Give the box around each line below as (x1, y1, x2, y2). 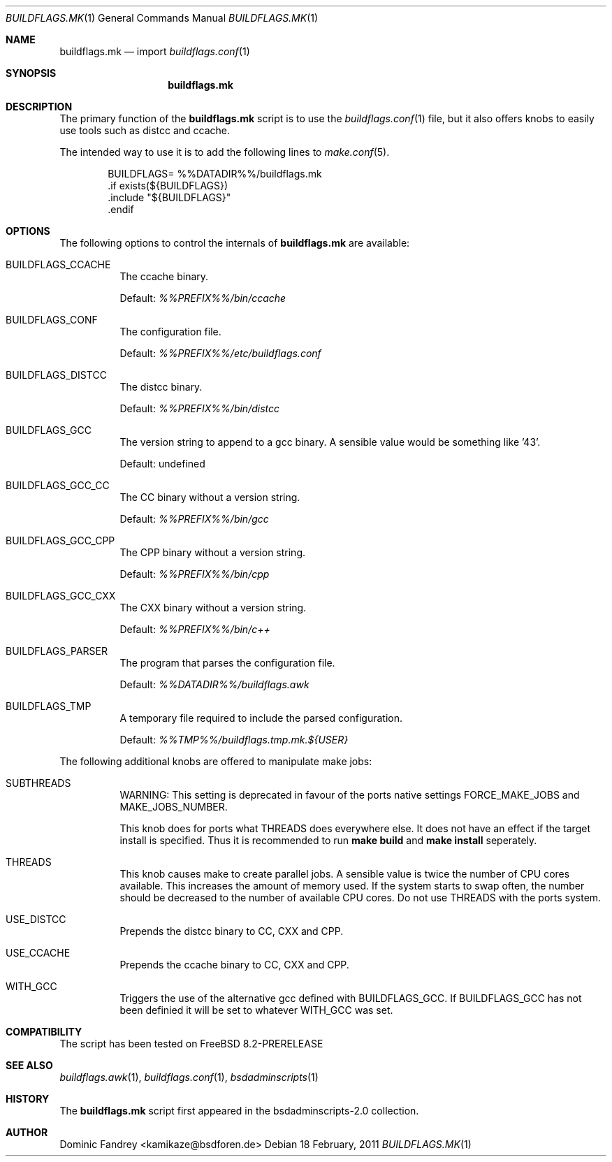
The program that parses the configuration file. (119, 657, 335, 669)
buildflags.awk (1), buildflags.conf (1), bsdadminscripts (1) (59, 1071, 319, 1083)
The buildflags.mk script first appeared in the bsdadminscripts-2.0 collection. (59, 1105, 419, 1117)
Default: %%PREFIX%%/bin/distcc (119, 402, 280, 414)
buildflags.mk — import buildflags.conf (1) (59, 45, 250, 57)
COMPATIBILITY (6, 1026, 82, 1038)
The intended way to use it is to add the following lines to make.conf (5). (59, 146, 390, 158)
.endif (108, 203, 134, 215)
